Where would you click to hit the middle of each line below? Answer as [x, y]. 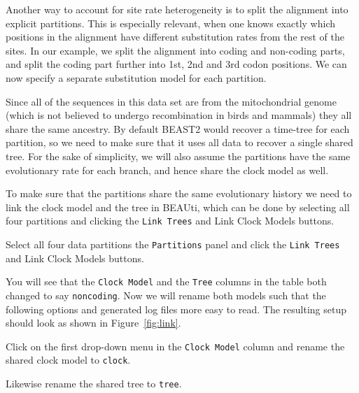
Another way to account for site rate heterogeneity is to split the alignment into [177, 9]
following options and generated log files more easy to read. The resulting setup [176, 309]
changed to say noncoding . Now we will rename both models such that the [166, 295]
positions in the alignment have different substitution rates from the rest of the [175, 37]
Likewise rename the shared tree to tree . [94, 384]
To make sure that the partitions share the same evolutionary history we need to [179, 193]
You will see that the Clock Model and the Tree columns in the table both [166, 281]
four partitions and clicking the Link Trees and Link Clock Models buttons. [170, 221]
